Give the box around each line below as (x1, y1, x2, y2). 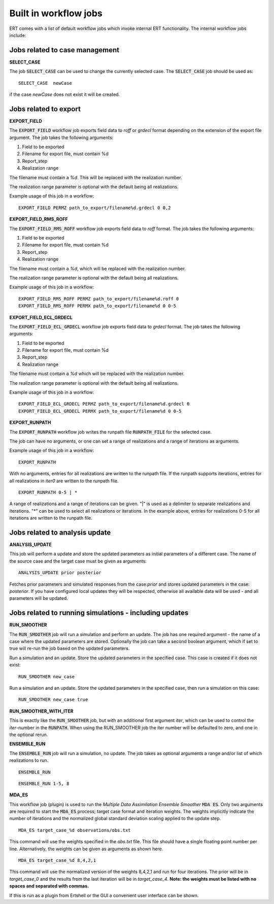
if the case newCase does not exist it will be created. (9, 91, 120, 97)
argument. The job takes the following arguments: (9, 135, 114, 141)
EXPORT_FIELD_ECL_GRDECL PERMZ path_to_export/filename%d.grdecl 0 (18, 401, 190, 407)
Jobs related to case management (9, 46, 119, 54)
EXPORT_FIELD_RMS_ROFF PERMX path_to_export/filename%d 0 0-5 (18, 303, 177, 309)
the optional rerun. (9, 731, 48, 738)
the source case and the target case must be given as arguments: (9, 558, 147, 564)
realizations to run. (9, 757, 49, 763)
